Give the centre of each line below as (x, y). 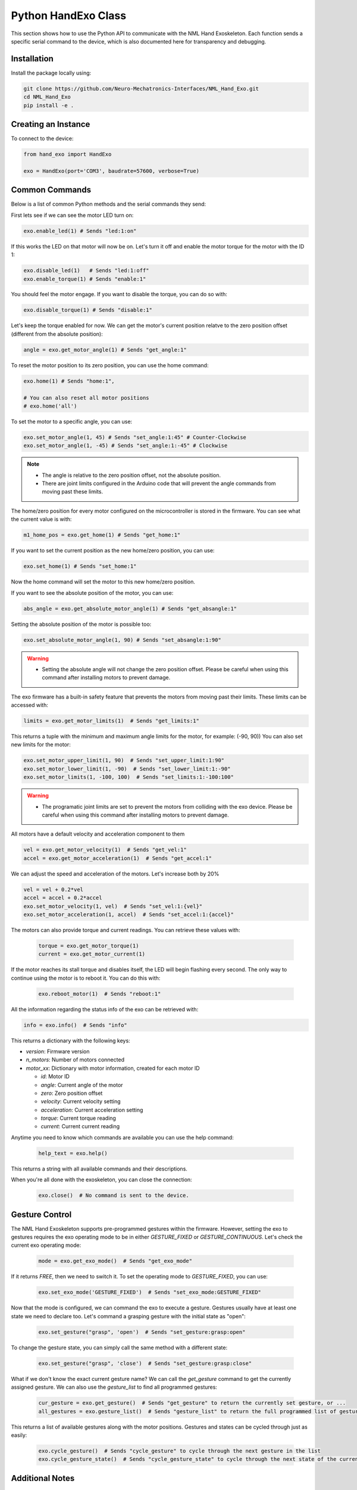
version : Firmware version (58, 1051)
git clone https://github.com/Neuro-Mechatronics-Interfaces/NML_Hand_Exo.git (141, 89)
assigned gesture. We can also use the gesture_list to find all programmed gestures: (114, 1387)
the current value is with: (41, 519)
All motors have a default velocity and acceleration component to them (98, 834)
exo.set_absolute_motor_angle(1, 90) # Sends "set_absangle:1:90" (122, 640)
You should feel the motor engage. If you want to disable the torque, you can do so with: (119, 294)
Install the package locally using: (51, 73)
